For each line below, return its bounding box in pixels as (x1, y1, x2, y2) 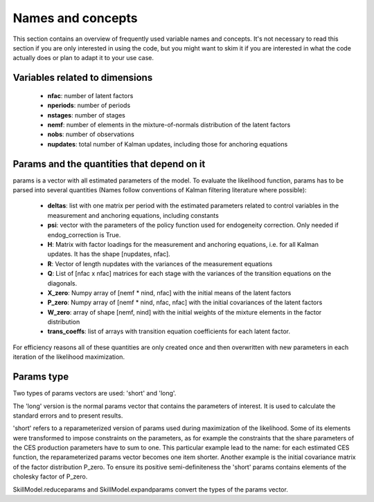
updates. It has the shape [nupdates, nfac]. (47, 250, 171, 259)
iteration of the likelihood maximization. (12, 353, 125, 361)
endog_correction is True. (47, 230, 121, 239)
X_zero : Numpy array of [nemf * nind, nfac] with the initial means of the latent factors (47, 288, 292, 297)
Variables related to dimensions (12, 72, 153, 84)
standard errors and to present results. (12, 411, 123, 420)
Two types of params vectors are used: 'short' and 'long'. (12, 389, 177, 398)
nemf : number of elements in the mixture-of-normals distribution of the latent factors (47, 120, 291, 129)
